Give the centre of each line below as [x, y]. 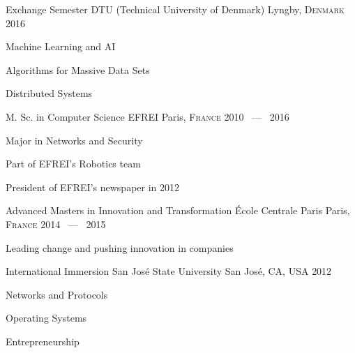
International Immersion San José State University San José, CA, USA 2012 [169, 271]
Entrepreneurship [43, 341]
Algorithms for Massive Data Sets [78, 69]
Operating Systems [46, 318]
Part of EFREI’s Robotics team [73, 164]
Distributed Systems [49, 93]
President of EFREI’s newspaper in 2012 [93, 187]
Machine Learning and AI [61, 46]
